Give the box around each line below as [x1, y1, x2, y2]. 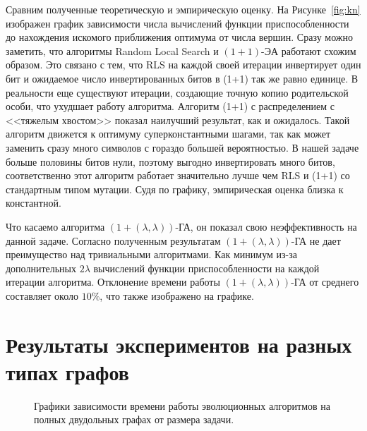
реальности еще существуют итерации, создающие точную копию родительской [6, 85, 349, 99]
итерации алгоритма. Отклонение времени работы [6, 274, 220, 289]
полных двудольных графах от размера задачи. [34, 412, 234, 427]
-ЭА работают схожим [261, 43, 356, 58]
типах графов [6, 357, 129, 386]
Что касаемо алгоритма [6, 219, 105, 233]
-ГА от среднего [291, 274, 359, 289]
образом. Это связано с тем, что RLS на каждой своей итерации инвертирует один [6, 57, 361, 72]
